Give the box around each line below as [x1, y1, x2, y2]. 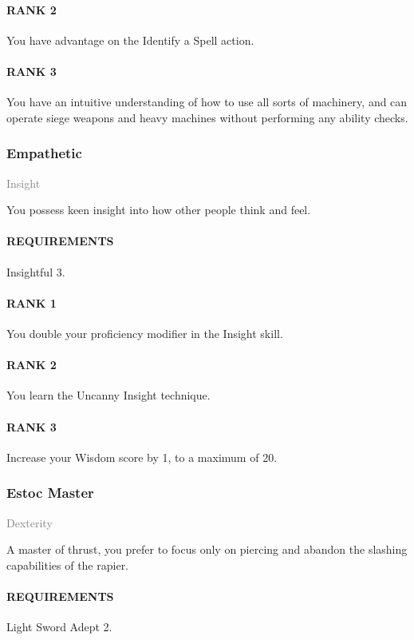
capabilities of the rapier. [6, 556, 129, 573]
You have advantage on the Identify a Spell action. [6, 31, 254, 48]
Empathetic [6, 143, 82, 163]
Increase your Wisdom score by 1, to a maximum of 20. [6, 448, 278, 465]
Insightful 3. [6, 263, 65, 280]
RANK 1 [6, 294, 57, 311]
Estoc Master [6, 483, 94, 503]
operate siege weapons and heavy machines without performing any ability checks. [6, 109, 408, 125]
